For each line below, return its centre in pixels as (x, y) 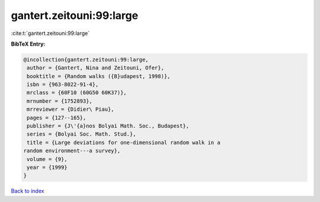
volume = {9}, (47, 159)
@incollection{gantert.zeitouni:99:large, (86, 60)
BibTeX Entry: (28, 44)
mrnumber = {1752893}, (60, 101)
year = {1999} (47, 167)
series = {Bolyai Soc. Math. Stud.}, (81, 134)
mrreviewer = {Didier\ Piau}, (71, 109)
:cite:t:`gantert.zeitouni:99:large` (50, 33)
